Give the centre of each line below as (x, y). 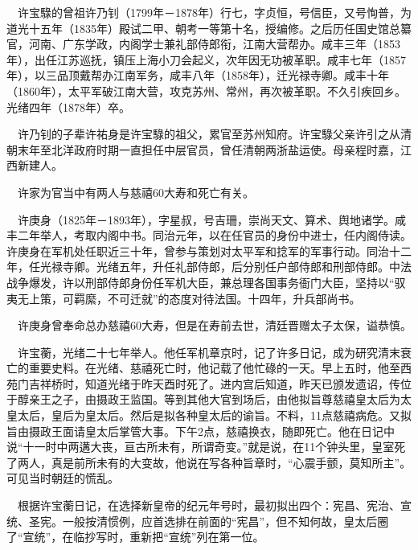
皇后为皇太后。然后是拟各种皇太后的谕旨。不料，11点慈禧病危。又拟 (231, 415)
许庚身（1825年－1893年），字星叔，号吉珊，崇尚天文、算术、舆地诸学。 (206, 219)
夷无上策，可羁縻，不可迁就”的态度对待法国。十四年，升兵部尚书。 (184, 298)
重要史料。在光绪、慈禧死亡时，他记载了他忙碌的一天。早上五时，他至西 (220, 368)
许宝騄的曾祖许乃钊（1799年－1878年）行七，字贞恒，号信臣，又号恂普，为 (215, 12)
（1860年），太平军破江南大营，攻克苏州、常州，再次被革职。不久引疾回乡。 (206, 90)
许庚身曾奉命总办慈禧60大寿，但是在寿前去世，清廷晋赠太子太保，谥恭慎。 (215, 325)
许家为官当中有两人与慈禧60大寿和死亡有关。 (136, 192)
